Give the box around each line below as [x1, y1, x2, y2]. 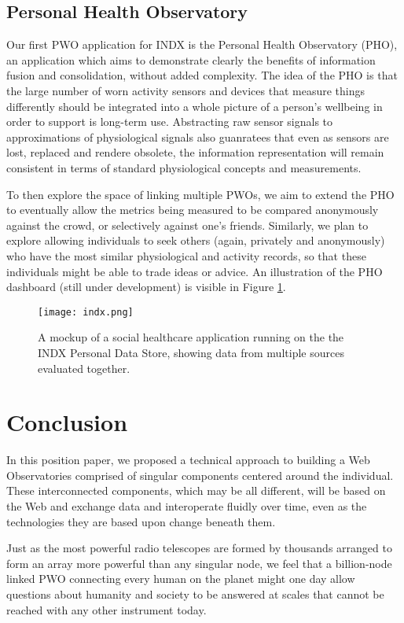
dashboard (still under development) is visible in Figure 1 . [6, 278, 286, 295]
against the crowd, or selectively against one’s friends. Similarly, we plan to [6, 216, 369, 233]
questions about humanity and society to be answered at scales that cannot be [6, 586, 384, 603]
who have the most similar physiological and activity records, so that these [6, 247, 366, 264]
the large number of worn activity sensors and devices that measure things [6, 82, 365, 98]
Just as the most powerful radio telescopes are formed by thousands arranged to [6, 540, 392, 556]
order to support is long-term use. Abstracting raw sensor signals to [6, 113, 333, 130]
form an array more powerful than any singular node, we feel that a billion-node [6, 555, 392, 571]
